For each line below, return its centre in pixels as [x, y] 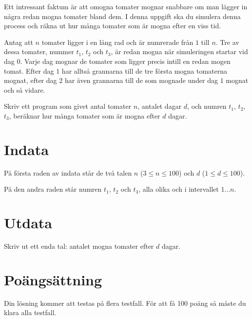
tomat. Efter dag [29, 70]
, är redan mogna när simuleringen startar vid [179, 51]
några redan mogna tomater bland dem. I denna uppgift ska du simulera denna [122, 16]
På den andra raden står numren [53, 189]
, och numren [207, 106]
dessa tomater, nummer [39, 51]
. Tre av [227, 42]
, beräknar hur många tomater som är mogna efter [85, 115]
